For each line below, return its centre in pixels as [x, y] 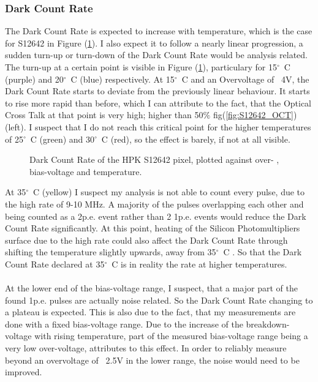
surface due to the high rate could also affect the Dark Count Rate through [146, 240]
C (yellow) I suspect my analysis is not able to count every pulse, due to [169, 192]
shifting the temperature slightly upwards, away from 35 [111, 252]
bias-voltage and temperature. [86, 171]
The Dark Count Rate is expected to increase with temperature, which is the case [159, 31]
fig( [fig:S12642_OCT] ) [255, 115]
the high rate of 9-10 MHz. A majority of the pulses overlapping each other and [154, 204]
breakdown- [268, 324]
